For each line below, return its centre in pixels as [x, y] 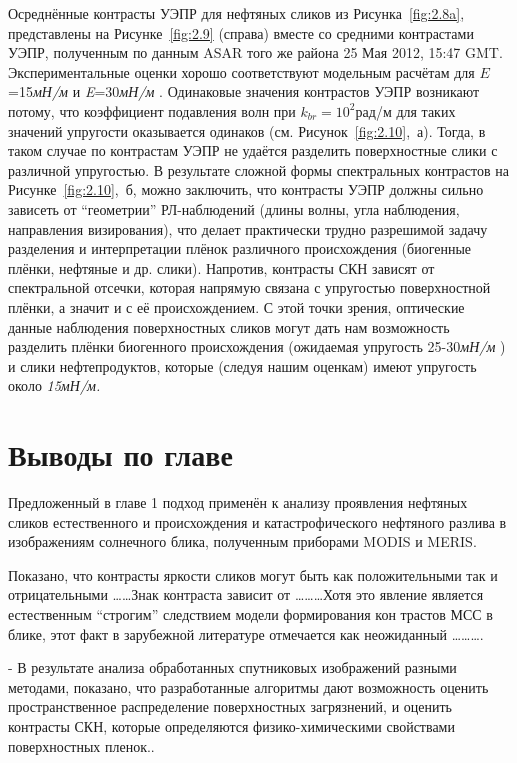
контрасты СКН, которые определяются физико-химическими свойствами [231, 725]
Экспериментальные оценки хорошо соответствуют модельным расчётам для [241, 71]
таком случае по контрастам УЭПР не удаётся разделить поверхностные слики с [253, 150]
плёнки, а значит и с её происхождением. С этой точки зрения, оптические [236, 306]
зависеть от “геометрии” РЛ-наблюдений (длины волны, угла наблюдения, [234, 208]
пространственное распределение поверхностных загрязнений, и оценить [230, 706]
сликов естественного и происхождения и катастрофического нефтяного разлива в [257, 521]
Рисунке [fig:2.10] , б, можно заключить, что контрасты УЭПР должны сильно [246, 189]
